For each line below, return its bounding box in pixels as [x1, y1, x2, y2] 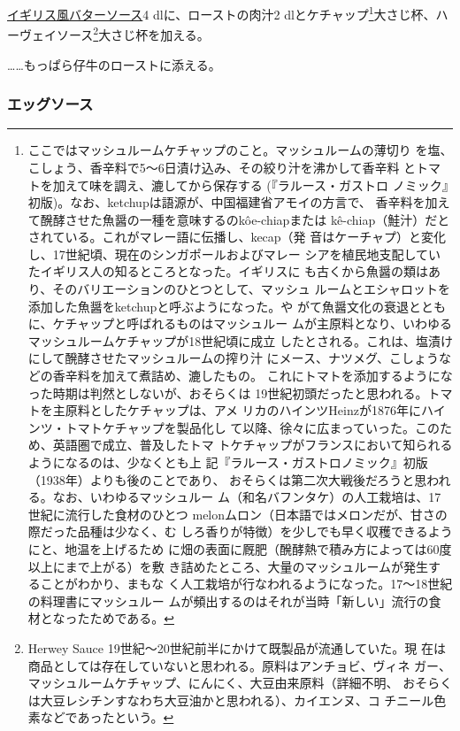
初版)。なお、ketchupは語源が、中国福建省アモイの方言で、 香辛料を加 [27, 193, 438, 212]
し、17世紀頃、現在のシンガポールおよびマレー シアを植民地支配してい [27, 244, 441, 263]
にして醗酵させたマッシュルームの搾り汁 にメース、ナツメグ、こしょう [27, 349, 439, 367]
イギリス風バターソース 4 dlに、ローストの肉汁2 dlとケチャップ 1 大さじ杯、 [7, 3, 436, 23]
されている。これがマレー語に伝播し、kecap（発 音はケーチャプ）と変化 [27, 227, 447, 246]
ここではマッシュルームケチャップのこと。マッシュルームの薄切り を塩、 [27, 141, 453, 159]
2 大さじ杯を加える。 [93, 23, 210, 43]
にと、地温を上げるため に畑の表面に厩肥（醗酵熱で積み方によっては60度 [27, 539, 452, 558]
